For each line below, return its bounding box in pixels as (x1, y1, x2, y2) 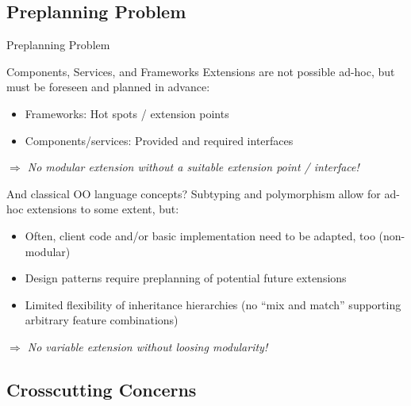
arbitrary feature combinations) (25, 312, 179, 328)
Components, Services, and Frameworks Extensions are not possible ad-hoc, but (6, 63, 395, 79)
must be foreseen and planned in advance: (6, 79, 210, 95)
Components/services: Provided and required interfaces (25, 132, 294, 148)
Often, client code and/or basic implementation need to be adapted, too (25, 227, 375, 243)
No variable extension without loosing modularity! (27, 338, 268, 354)
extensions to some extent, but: (27, 201, 179, 217)
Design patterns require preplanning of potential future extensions (25, 270, 347, 286)
